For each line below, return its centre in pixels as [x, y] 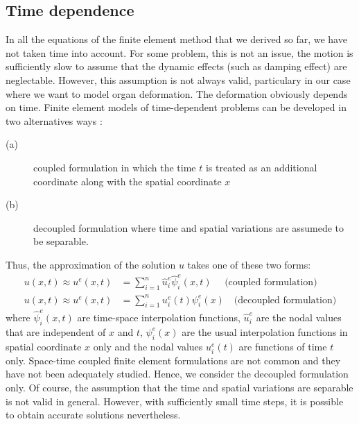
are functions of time [283, 346]
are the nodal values [299, 317]
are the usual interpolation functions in [265, 331]
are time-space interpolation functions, [159, 317]
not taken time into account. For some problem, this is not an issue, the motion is [179, 52]
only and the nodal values [148, 346]
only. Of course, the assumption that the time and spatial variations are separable [179, 388]
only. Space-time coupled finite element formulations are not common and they [173, 360]
